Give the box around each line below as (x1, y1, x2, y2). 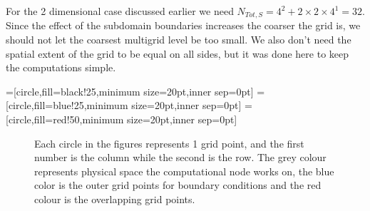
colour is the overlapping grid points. (34, 191, 195, 206)
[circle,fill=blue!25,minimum (6, 98, 128, 113)
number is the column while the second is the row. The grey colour (34, 150, 327, 165)
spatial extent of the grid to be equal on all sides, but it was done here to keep (6, 46, 349, 61)
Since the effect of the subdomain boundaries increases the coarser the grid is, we (6, 18, 361, 33)
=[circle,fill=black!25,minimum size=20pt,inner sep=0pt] (6, 83, 254, 98)
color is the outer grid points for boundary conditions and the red (34, 177, 322, 192)
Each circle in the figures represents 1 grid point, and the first (34, 135, 304, 150)
